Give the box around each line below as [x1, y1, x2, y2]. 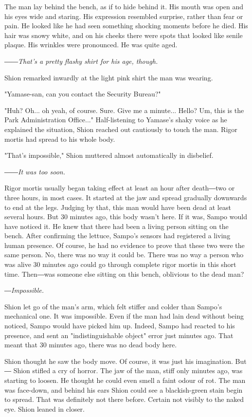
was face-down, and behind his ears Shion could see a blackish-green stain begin [4, 384, 243, 395]
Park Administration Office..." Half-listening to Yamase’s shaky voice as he [4, 114, 227, 125]
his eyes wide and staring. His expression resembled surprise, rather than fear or [4, 11, 243, 21]
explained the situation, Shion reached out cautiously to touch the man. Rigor [4, 124, 237, 134]
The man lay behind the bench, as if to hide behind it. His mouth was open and [4, 1, 244, 11]
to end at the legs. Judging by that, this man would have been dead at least [4, 202, 231, 212]
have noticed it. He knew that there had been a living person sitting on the [4, 221, 229, 231]
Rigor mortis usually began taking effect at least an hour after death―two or [4, 183, 235, 193]
